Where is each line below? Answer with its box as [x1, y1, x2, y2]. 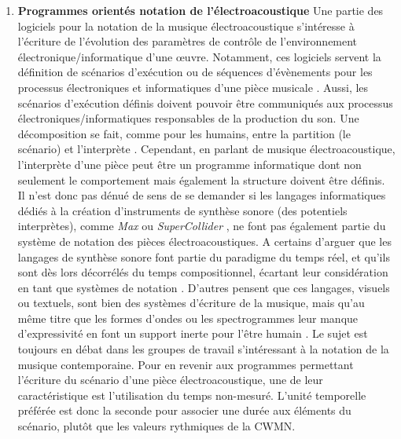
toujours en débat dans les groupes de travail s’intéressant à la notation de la [17, 341, 389, 357]
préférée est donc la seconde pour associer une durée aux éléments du [17, 402, 351, 419]
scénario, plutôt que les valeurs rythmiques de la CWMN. [17, 418, 296, 434]
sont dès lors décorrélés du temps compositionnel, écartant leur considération [17, 264, 388, 280]
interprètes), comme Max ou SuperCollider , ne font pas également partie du [17, 218, 386, 234]
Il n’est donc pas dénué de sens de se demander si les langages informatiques [17, 187, 386, 203]
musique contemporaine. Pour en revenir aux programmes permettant [17, 356, 354, 372]
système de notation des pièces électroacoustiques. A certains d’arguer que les [17, 232, 392, 249]
